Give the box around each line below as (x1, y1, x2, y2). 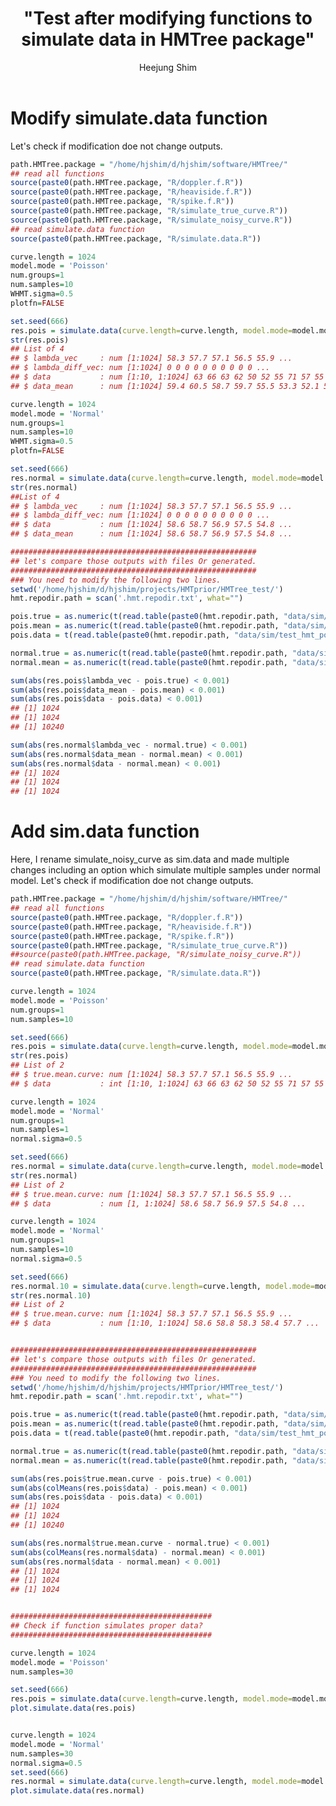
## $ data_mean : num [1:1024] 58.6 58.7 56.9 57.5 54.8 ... (10, 529, 293, 539)
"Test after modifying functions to (23, 7, 313, 30)
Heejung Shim (138, 61, 198, 73)
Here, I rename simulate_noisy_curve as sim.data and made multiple (10, 853, 290, 866)
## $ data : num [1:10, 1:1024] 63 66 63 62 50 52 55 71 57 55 (10, 372, 325, 382)
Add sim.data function (10, 820, 200, 843)
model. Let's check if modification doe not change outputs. (10, 875, 254, 887)
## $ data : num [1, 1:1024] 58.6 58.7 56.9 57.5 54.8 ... (10, 1198, 307, 1209)
